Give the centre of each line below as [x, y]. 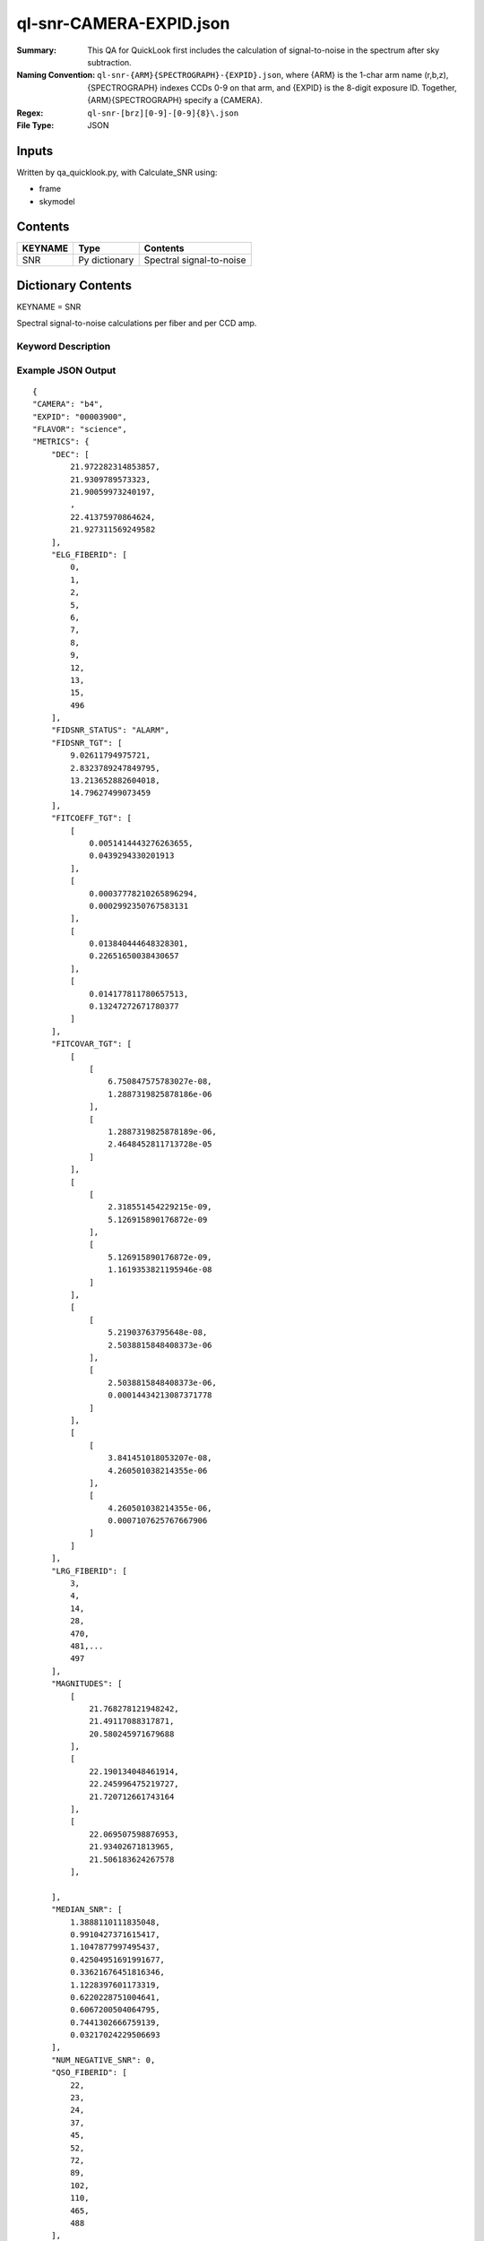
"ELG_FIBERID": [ [89, 554]
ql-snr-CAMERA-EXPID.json [123, 23]
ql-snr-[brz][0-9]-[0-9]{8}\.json [163, 113]
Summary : [37, 50]
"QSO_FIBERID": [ [89, 2072]
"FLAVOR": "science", [80, 429]
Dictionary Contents [74, 286]
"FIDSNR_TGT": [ [86, 743]
